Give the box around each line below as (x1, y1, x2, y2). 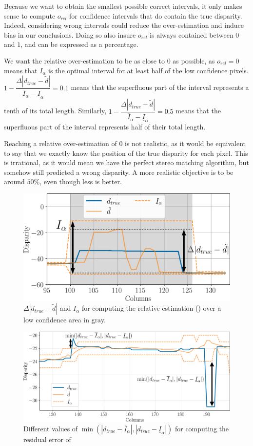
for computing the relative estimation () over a (81, 303, 221, 313)
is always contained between (150, 29, 234, 40)
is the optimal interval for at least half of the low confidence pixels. (48, 65, 249, 75)
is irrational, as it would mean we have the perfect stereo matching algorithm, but (4, 157, 249, 168)
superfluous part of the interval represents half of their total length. (4, 122, 206, 132)
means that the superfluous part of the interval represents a (71, 82, 249, 92)
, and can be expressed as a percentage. (20, 39, 138, 49)
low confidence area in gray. (23, 315, 106, 325)
